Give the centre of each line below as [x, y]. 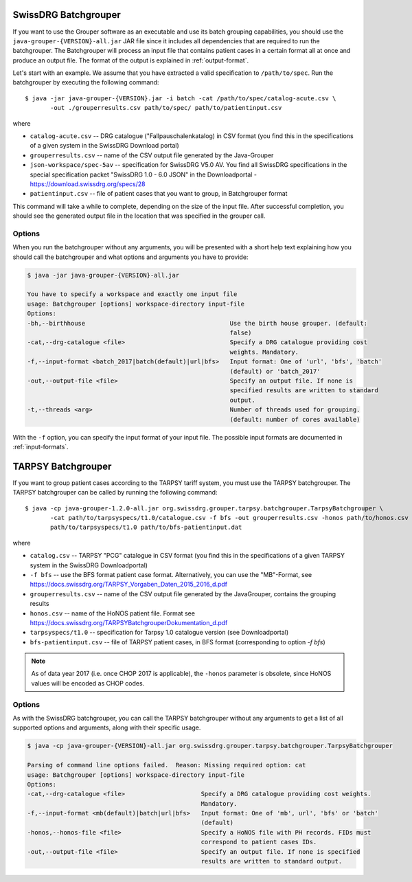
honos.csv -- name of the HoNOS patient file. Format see [113, 613]
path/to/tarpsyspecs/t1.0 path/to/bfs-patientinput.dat [146, 528]
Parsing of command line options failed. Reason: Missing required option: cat [167, 765]
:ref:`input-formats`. [41, 446]
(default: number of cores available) [295, 419]
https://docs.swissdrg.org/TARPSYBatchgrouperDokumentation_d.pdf [129, 622]
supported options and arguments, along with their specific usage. [107, 727]
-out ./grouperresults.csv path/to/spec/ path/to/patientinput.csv [166, 108]
